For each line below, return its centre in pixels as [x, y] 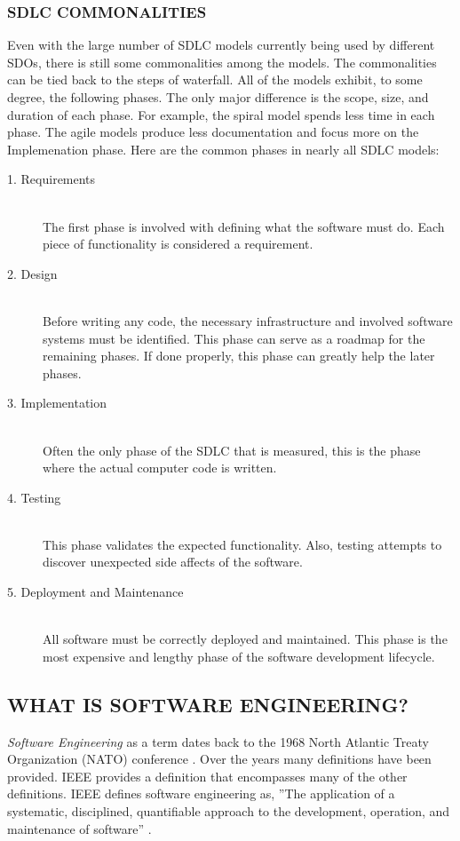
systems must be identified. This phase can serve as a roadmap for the [234, 338]
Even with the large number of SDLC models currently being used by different [221, 45]
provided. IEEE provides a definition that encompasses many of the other [207, 776]
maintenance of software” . [79, 828]
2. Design [32, 273]
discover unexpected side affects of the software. [173, 562]
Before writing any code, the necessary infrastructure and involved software [248, 320]
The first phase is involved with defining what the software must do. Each [244, 226]
